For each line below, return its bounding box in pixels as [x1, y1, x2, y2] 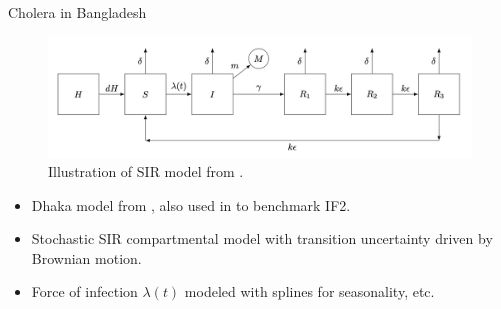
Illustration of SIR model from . [48, 161, 244, 182]
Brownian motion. [31, 247, 142, 268]
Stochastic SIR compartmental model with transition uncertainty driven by [31, 228, 493, 249]
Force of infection [31, 281, 138, 302]
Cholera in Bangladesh [8, 2, 147, 22]
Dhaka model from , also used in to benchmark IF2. [31, 194, 351, 215]
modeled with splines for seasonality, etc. [184, 281, 435, 302]
